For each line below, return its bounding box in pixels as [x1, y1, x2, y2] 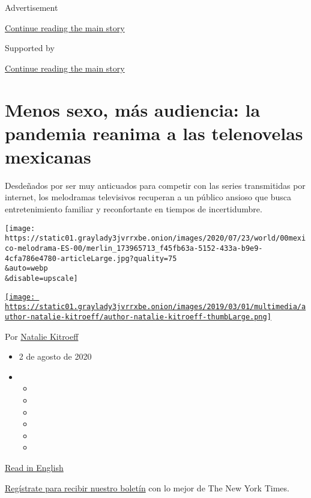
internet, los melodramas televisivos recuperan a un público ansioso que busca [5, 191, 292, 203]
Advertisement [5, 1, 58, 13]
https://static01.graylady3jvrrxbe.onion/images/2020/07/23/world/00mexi [5, 234, 306, 243]
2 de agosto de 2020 [19, 350, 92, 363]
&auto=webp [5, 264, 48, 273]
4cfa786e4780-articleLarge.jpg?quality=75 [5, 254, 177, 263]
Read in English [5, 461, 64, 473]
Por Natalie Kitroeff [5, 330, 79, 342]
